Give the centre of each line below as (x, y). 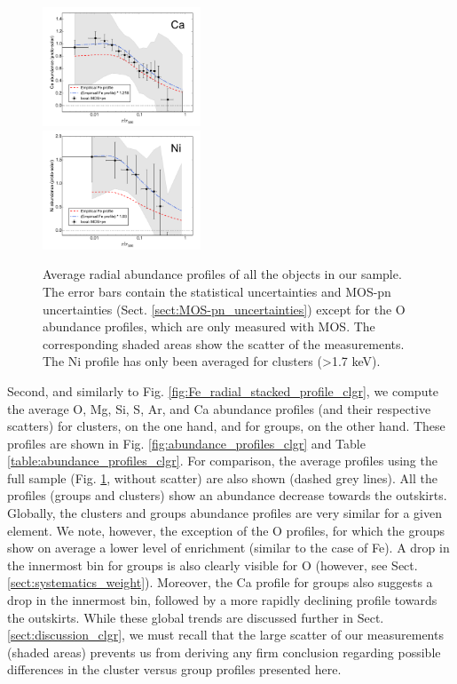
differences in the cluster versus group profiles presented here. (174, 669)
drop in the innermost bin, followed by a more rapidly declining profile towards (222, 600)
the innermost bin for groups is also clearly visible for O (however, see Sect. (213, 565)
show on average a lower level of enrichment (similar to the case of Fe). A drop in (228, 548)
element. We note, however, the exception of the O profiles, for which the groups (226, 530)
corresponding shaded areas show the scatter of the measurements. (224, 343)
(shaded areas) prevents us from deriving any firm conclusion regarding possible (224, 652)
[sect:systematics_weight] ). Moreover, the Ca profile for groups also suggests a (220, 582)
